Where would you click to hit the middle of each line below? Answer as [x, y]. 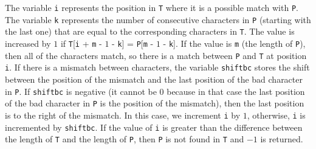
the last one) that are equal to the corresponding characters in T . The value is [150, 31]
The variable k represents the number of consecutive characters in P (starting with [158, 19]
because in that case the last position [236, 91]
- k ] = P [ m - [133, 43]
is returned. [282, 139]
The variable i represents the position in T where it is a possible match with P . [152, 7]
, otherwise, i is [276, 115]
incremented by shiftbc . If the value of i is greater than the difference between [154, 127]
